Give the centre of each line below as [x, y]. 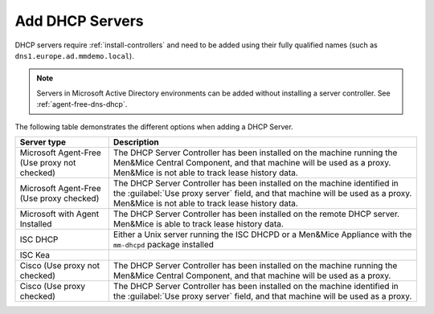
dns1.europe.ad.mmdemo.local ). [74, 55]
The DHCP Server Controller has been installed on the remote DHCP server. [256, 214]
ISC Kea [35, 255]
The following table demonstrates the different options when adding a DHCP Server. [154, 126]
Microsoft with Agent [59, 214]
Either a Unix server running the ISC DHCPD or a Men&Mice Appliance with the [262, 234]
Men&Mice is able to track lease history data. [199, 223]
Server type [43, 142]
